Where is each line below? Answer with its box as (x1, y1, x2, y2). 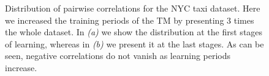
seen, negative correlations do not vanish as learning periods (5, 49, 231, 62)
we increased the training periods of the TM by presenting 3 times (5, 13, 254, 26)
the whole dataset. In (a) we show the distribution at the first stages (5, 26, 263, 38)
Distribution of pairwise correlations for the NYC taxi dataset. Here (5, 2, 260, 14)
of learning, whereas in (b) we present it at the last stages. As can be (5, 37, 264, 50)
